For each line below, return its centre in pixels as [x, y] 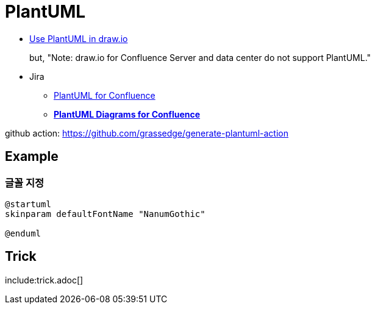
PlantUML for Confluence [105, 95]
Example [32, 157]
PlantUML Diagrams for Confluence [127, 114]
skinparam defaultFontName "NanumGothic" [105, 214]
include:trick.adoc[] [44, 280]
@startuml [28, 204]
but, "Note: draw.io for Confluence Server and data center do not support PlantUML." [200, 57]
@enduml [23, 233]
